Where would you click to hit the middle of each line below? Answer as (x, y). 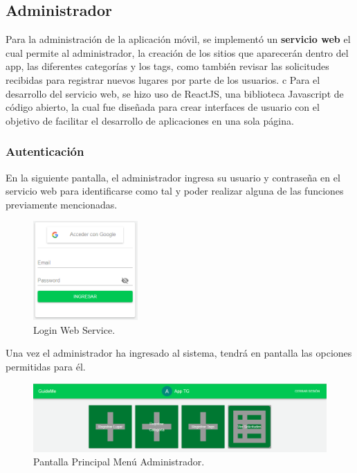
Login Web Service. (74, 329)
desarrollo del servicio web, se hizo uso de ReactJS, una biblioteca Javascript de (175, 93)
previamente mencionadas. (62, 204)
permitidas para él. (46, 367)
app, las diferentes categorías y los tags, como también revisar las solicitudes (167, 66)
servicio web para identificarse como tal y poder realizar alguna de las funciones (175, 191)
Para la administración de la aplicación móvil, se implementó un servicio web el (178, 39)
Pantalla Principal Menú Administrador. (119, 462)
